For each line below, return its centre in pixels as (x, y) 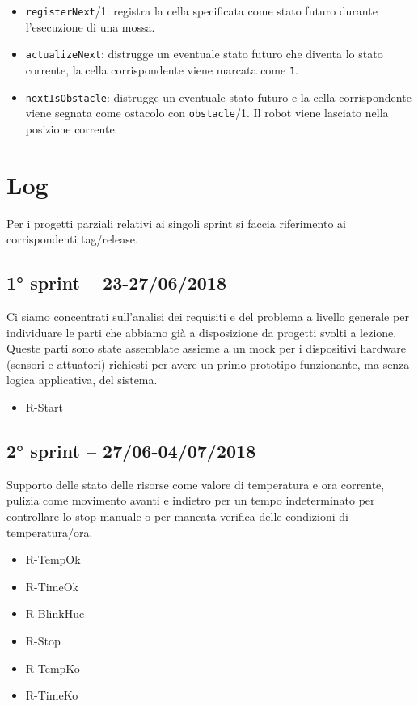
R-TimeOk (52, 586)
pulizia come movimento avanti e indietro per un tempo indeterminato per (191, 500)
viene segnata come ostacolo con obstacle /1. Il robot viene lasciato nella (207, 113)
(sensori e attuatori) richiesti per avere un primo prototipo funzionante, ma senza (208, 364)
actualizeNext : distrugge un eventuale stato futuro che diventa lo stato (204, 54)
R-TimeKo (52, 695)
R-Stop (43, 640)
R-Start (44, 406)
